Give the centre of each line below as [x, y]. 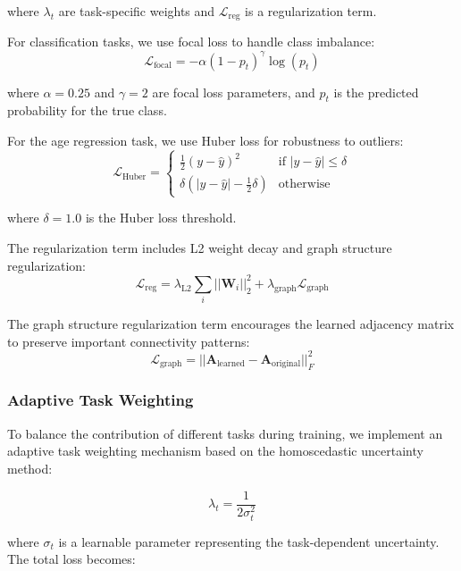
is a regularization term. [311, 11]
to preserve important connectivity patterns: [129, 341]
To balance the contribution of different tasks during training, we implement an [225, 433]
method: [30, 468]
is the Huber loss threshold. [161, 218]
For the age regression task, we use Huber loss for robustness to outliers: [205, 140]
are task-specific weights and [137, 11]
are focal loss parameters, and [234, 92]
